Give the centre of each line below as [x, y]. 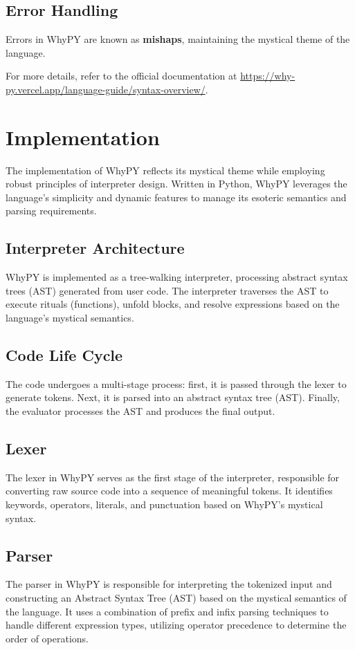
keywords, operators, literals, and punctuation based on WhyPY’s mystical [164, 504]
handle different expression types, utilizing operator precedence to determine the [176, 625]
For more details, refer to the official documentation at [121, 76]
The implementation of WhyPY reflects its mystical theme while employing [165, 170]
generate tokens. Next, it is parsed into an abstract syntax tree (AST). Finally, [173, 397]
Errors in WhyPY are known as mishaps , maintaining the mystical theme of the [178, 39]
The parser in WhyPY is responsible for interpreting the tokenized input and [169, 584]
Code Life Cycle [64, 355]
